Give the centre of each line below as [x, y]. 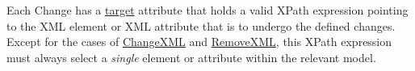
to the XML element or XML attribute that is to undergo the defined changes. [201, 25]
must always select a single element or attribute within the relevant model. [191, 57]
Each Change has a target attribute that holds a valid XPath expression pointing [207, 10]
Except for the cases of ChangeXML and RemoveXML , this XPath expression [199, 42]
